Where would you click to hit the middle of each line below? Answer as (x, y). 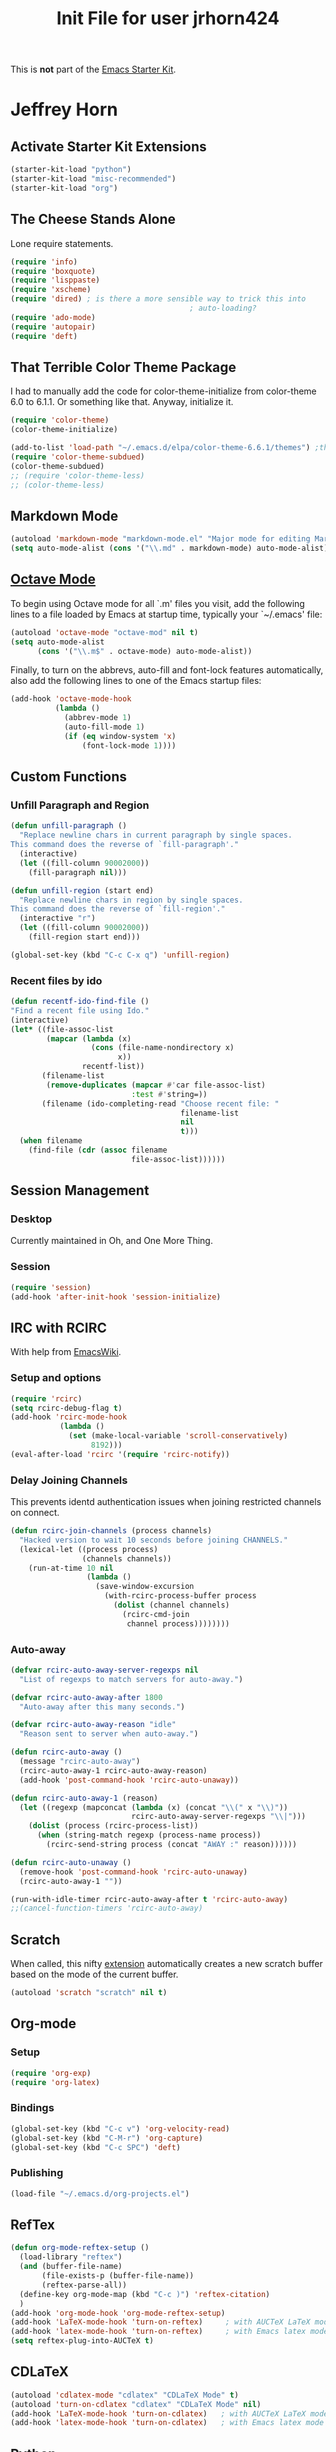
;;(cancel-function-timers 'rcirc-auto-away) (106, 1908)
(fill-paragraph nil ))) (78, 872)
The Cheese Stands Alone (93, 219)
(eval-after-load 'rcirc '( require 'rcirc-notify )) (120, 1454)
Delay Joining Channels (69, 1480)
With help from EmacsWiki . (66, 1352)
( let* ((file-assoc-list (62, 1029)
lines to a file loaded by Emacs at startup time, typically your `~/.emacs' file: (166, 614)
